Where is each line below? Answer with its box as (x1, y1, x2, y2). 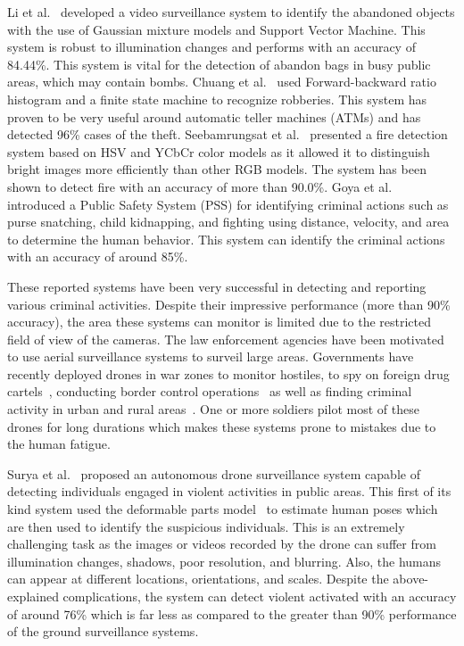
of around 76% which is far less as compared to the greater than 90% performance (7, 604, 457, 623)
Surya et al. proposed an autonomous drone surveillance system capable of (7, 464, 420, 483)
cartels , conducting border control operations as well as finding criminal (7, 382, 412, 401)
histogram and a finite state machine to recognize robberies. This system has (7, 89, 427, 108)
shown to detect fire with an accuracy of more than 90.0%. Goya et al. (7, 177, 393, 195)
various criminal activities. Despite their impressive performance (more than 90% (7, 294, 451, 313)
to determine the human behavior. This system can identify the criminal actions (7, 229, 445, 248)
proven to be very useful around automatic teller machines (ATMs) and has (7, 107, 421, 126)
